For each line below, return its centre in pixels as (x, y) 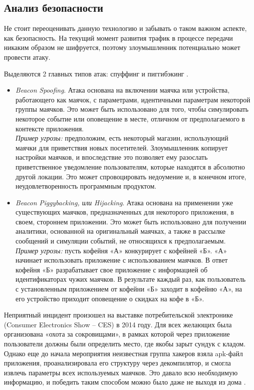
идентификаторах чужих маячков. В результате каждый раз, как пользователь (130, 279)
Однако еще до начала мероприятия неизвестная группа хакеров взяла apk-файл (124, 353)
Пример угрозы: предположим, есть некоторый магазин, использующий (122, 138)
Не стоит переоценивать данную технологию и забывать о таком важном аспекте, (126, 28)
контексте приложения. (50, 128)
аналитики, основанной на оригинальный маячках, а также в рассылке (120, 231)
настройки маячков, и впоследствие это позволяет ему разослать (112, 157)
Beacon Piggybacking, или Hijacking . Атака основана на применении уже (124, 202)
